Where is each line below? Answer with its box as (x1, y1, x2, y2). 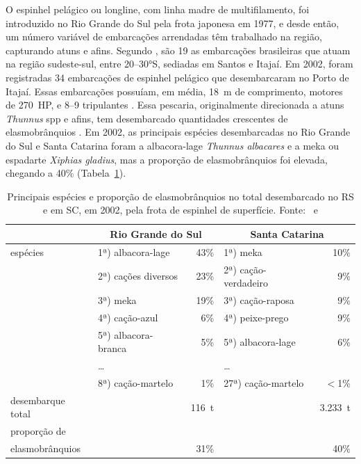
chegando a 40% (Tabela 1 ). (6, 166, 126, 180)
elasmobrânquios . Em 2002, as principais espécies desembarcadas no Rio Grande (6, 125, 351, 139)
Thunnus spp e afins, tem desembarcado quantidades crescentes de (6, 111, 288, 125)
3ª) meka (97, 293, 137, 307)
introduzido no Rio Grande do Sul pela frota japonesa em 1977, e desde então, (6, 15, 339, 30)
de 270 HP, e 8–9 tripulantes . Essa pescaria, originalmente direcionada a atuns (6, 97, 344, 112)
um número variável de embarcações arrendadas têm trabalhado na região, (6, 29, 322, 44)
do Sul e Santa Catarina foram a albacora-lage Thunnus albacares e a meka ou (6, 138, 339, 152)
